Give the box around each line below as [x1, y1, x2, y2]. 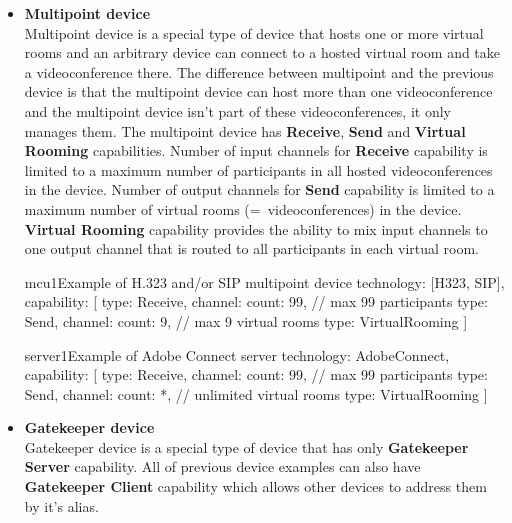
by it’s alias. [24, 495, 99, 516]
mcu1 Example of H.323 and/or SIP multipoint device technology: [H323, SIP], [24, 271, 505, 292]
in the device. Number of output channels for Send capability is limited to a [24, 179, 495, 200]
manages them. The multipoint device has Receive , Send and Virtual [24, 120, 466, 141]
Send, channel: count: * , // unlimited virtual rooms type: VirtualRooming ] [24, 383, 488, 404]
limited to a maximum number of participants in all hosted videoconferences [24, 159, 493, 180]
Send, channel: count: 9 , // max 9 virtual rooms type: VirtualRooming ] [24, 310, 468, 331]
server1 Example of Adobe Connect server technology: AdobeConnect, [24, 344, 450, 365]
